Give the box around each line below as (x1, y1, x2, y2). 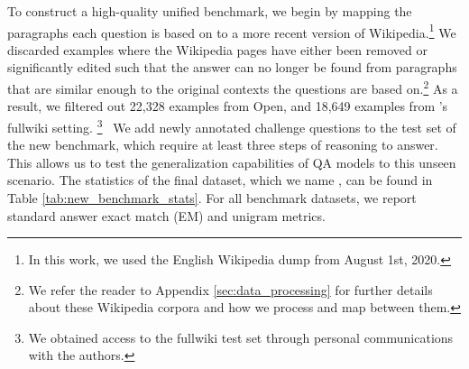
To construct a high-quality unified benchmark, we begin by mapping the (7, 2, 412, 20)
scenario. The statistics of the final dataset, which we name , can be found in (7, 171, 433, 189)
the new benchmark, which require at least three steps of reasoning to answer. (7, 135, 438, 154)
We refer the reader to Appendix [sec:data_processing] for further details (28, 280, 433, 299)
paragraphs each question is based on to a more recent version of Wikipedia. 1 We (7, 20, 456, 42)
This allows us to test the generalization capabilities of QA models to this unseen (7, 152, 456, 171)
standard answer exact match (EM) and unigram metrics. (7, 206, 326, 225)
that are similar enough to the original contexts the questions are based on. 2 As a (7, 77, 458, 97)
